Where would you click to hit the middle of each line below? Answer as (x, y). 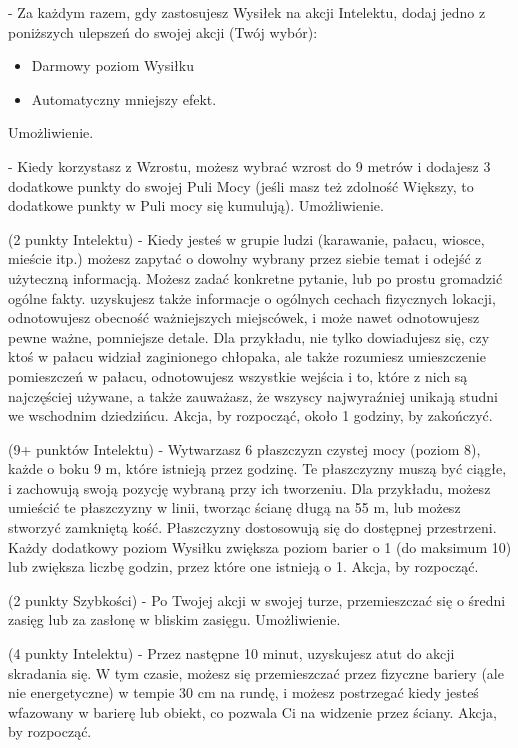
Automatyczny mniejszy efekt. (124, 98)
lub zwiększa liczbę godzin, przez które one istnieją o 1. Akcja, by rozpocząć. (243, 566)
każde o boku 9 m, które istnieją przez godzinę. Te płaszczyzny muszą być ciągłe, (257, 468)
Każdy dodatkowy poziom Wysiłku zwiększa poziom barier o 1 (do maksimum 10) (260, 546)
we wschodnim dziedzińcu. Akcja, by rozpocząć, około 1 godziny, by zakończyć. (250, 415)
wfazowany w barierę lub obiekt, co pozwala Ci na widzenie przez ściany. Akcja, (252, 711)
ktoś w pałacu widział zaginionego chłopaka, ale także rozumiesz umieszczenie (247, 356)
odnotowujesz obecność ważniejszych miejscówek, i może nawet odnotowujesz (244, 317)
